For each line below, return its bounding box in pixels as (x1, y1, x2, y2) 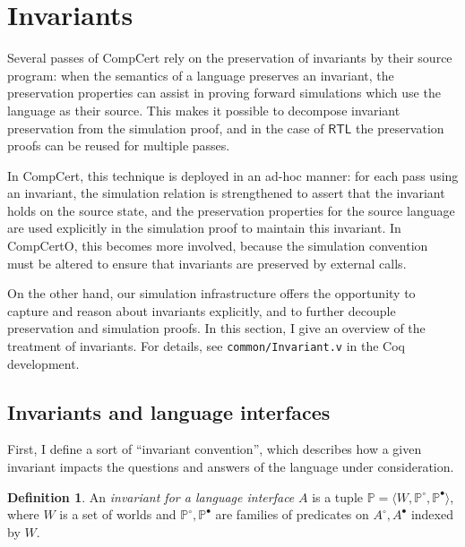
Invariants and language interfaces (7, 397, 331, 425)
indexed (410, 505, 453, 524)
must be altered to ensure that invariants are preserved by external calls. (7, 253, 407, 272)
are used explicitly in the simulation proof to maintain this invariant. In (7, 218, 401, 237)
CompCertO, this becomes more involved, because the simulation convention (7, 236, 428, 255)
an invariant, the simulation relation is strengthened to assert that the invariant (7, 184, 445, 202)
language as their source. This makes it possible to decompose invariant (7, 100, 400, 119)
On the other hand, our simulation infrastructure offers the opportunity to (7, 284, 416, 303)
